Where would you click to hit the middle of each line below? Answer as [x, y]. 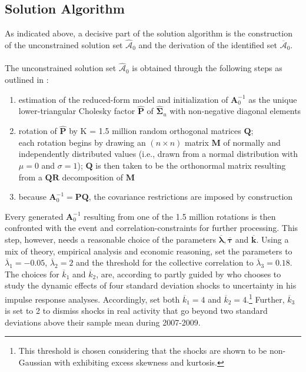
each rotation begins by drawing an [82, 142]
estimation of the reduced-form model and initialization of [123, 99]
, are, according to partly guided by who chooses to [189, 274]
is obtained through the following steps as [207, 68]
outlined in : [27, 80]
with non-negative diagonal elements [235, 111]
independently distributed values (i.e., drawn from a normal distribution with [158, 154]
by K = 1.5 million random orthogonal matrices [155, 131]
